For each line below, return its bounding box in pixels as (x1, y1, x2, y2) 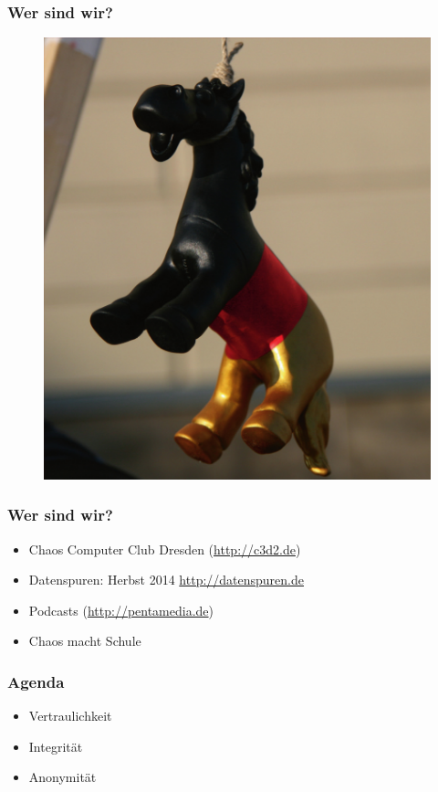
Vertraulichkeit (28, 706, 112, 725)
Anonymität (28, 767, 97, 787)
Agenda (7, 670, 65, 692)
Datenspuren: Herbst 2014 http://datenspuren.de (28, 570, 304, 589)
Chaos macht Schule (28, 631, 141, 650)
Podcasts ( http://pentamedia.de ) (28, 600, 214, 619)
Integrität (28, 736, 83, 755)
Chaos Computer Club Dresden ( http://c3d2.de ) (28, 539, 301, 558)
